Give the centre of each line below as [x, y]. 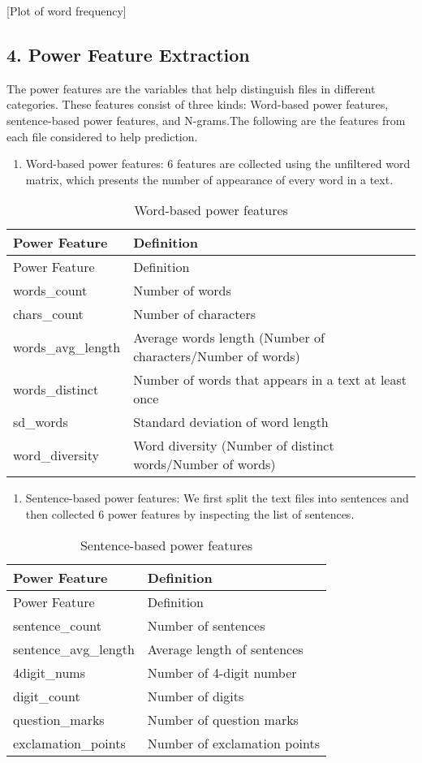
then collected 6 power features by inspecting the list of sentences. [190, 513]
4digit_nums [49, 672]
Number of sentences [206, 625]
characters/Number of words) [217, 356]
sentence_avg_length [74, 649]
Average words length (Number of [229, 338]
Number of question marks [223, 719]
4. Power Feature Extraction [128, 54]
